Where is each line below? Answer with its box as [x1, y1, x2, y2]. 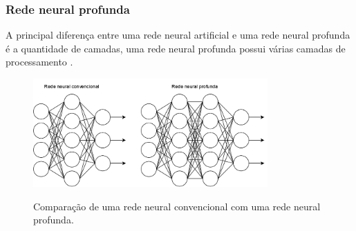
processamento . [6, 54, 73, 69]
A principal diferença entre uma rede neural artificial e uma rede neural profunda [6, 28, 350, 42]
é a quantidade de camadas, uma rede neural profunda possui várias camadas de [6, 41, 346, 55]
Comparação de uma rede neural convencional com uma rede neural [33, 199, 321, 213]
